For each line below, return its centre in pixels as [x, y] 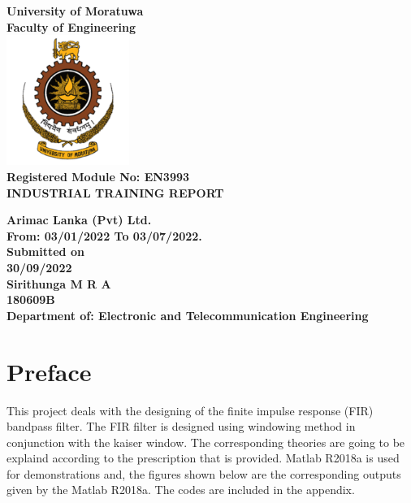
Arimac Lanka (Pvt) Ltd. [79, 220]
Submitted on [45, 251]
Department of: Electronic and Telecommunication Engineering [188, 315]
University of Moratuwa [75, 11]
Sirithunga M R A [59, 283]
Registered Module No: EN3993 [98, 177]
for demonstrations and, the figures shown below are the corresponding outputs [204, 473]
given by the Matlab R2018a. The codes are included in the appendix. [181, 490]
